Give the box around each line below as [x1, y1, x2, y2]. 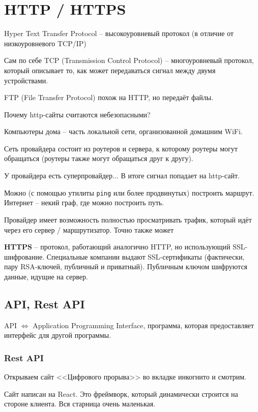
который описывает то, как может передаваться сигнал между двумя [4, 65, 216, 75]
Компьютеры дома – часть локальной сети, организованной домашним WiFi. [4, 126, 243, 137]
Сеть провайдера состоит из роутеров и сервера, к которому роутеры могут [4, 143, 238, 153]
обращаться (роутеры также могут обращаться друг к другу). [4, 153, 193, 164]
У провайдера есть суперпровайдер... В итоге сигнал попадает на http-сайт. [4, 170, 240, 181]
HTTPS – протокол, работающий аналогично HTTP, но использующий [4, 241, 231, 252]
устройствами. [4, 75, 48, 85]
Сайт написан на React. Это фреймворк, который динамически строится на [4, 388, 238, 399]
